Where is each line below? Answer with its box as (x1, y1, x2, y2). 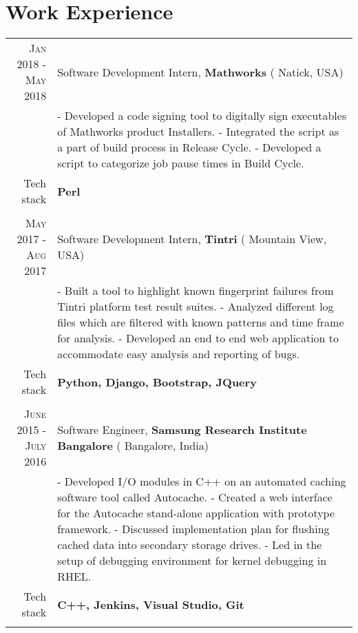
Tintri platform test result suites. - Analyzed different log (57, 298, 334, 315)
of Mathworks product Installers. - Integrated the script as (57, 123, 339, 140)
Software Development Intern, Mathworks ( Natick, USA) (57, 63, 344, 80)
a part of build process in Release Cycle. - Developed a (57, 139, 322, 156)
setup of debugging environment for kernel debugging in (57, 552, 327, 569)
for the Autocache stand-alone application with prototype (57, 505, 335, 521)
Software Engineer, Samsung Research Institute (57, 422, 307, 438)
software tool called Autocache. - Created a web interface (57, 489, 333, 506)
